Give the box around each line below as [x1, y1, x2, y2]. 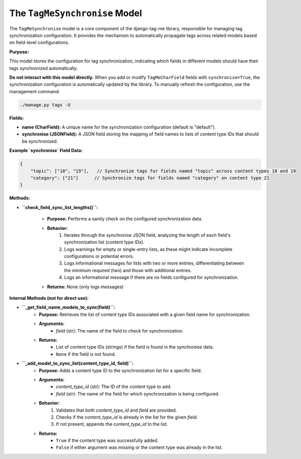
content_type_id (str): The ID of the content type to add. [56, 383, 172, 390]
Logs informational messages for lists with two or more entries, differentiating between [64, 260, 244, 267]
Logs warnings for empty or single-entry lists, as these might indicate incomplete [64, 246, 233, 252]
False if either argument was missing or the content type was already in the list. [56, 444, 223, 450]
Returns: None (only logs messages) [47, 284, 124, 290]
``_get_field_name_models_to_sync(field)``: [22, 304, 115, 310]
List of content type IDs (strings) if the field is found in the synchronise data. [56, 344, 214, 350]
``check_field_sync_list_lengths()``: [22, 204, 98, 210]
